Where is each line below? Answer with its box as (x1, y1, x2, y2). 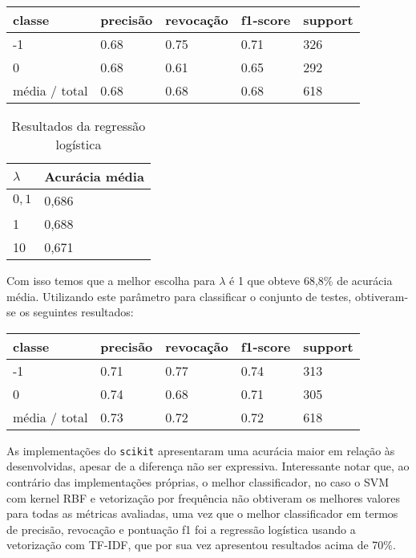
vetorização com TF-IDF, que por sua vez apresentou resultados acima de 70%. (6, 536, 396, 553)
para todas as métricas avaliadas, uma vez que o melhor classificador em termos (6, 505, 398, 522)
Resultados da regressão (11, 116, 146, 135)
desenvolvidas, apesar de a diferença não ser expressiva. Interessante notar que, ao (6, 458, 410, 475)
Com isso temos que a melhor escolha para (6, 272, 216, 288)
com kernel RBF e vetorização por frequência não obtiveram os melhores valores (6, 489, 401, 506)
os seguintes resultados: (19, 303, 134, 320)
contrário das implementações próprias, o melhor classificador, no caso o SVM (6, 474, 390, 491)
